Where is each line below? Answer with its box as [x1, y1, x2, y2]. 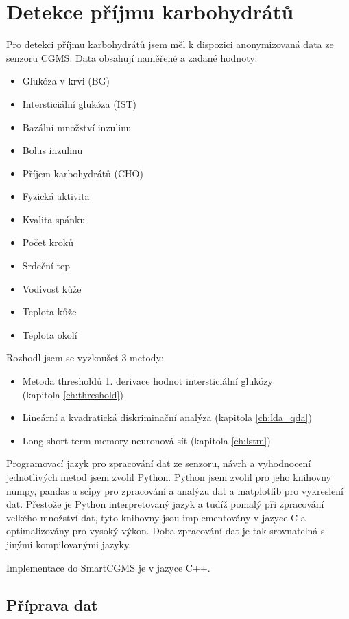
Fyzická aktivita [22, 189, 90, 203]
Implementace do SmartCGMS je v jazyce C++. [6, 560, 210, 574]
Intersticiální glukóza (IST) [22, 96, 136, 111]
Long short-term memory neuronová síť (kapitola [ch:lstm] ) [22, 433, 271, 447]
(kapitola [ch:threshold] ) [22, 387, 123, 401]
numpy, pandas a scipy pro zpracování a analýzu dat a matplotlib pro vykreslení [6, 483, 344, 497]
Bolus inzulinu [22, 143, 83, 157]
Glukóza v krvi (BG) [22, 74, 110, 88]
